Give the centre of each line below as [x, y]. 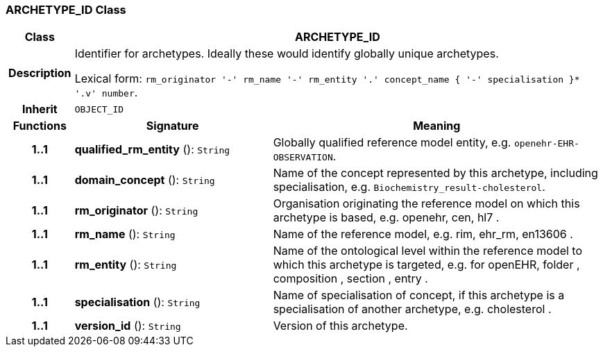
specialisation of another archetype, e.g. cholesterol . [412, 309]
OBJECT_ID [99, 109]
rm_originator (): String [136, 211]
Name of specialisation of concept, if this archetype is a [419, 295]
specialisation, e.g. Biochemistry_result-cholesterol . [409, 187]
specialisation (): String [137, 302]
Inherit [40, 109]
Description [40, 73]
